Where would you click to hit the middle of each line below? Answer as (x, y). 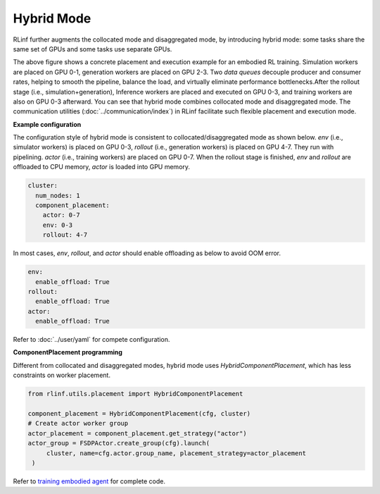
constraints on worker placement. (62, 375)
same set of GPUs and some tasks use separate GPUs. (93, 49)
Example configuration (47, 124)
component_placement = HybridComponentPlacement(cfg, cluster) (139, 414)
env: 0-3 (58, 225)
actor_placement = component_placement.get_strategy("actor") (137, 433)
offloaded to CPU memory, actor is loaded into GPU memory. (101, 167)
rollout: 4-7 (65, 235)
